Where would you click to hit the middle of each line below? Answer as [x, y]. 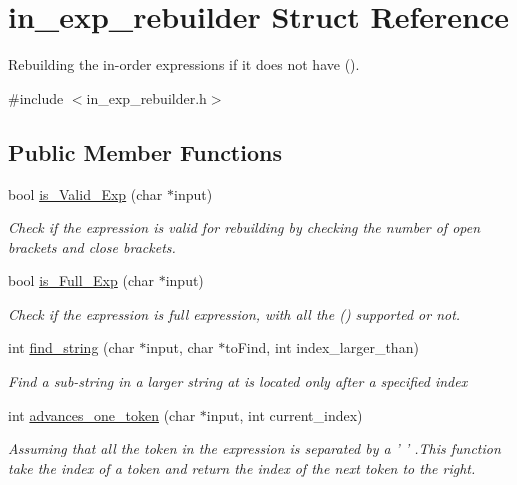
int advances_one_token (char [102, 414]
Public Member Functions [145, 151]
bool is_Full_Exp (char [81, 280]
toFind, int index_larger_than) [322, 347]
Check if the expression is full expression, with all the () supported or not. [234, 313]
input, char [180, 347]
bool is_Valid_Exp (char [85, 193]
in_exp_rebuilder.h [146, 97]
